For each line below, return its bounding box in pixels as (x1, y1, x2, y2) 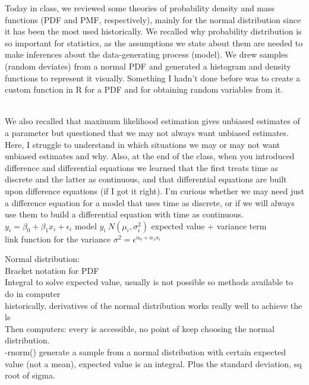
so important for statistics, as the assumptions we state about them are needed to (5, 36, 303, 49)
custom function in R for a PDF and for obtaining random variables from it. (5, 83, 283, 96)
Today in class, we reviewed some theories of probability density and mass (5, 2, 275, 14)
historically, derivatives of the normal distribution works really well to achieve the (5, 299, 302, 311)
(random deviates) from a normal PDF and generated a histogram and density (5, 59, 291, 72)
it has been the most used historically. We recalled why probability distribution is (5, 25, 302, 37)
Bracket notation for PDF (5, 264, 99, 276)
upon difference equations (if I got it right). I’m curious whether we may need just (5, 184, 304, 197)
